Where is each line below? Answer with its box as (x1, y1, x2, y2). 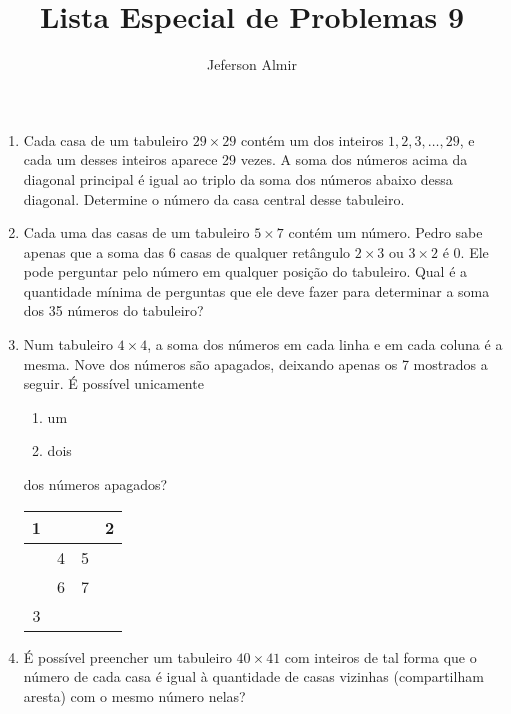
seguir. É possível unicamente (23, 373, 204, 394)
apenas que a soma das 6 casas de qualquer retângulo (23, 241, 351, 262)
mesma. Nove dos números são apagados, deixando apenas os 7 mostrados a (23, 353, 488, 374)
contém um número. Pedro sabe (288, 222, 483, 243)
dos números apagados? (23, 474, 168, 495)
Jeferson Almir (207, 54, 297, 75)
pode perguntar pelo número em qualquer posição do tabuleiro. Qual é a (23, 261, 468, 282)
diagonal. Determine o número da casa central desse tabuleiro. (23, 188, 405, 209)
